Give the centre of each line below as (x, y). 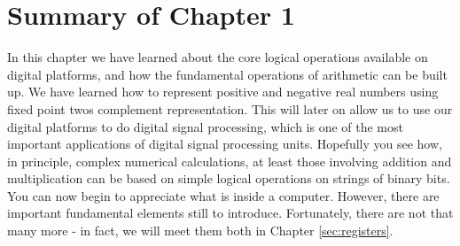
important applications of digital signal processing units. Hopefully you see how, (225, 144)
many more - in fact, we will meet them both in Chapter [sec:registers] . (200, 231)
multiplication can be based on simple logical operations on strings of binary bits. (229, 178)
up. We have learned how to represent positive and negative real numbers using (223, 92)
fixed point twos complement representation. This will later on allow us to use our (230, 108)
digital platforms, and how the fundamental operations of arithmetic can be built (227, 74)
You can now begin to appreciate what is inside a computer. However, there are (223, 195)
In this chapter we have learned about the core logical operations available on (218, 57)
